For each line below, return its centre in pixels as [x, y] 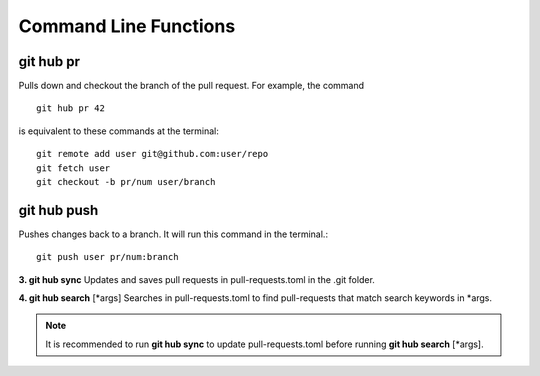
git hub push [58, 210]
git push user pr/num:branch [107, 257]
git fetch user [73, 168]
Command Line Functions [127, 26]
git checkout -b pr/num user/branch [126, 182]
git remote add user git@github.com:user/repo [152, 154]
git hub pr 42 [70, 108]
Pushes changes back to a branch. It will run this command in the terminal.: [173, 234]
